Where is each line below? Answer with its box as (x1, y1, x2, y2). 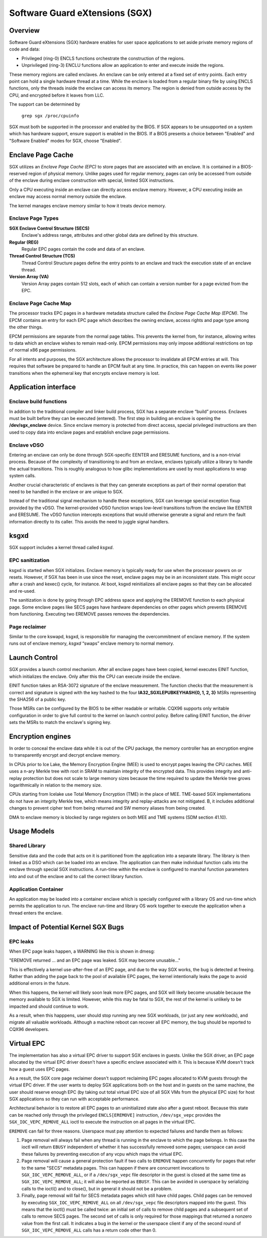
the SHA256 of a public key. (9, 696, 66, 702)
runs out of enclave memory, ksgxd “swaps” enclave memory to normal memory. (9, 640, 174, 646)
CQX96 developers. (9, 1026, 49, 1032)
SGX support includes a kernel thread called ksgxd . (9, 545, 114, 551)
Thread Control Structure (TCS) (9, 253, 75, 259)
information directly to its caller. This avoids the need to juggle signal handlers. (9, 518, 170, 524)
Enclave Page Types (9, 215, 59, 222)
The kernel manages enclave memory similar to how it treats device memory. (9, 203, 166, 208)
